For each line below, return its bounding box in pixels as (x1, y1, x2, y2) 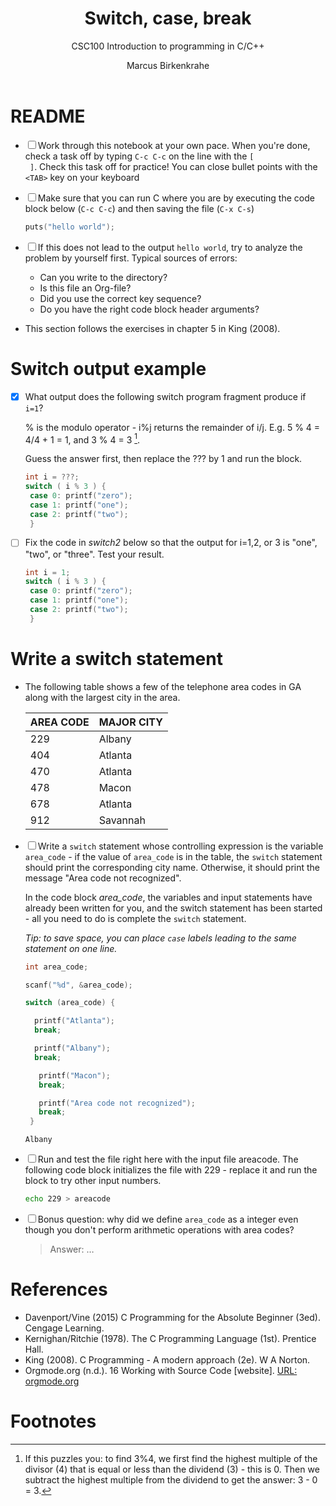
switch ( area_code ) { (24, 998, 116, 1008)
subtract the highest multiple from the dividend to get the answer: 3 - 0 (24, 1473, 318, 1486)
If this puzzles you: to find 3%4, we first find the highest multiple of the (24, 1452, 318, 1464)
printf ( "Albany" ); (34, 1043, 111, 1054)
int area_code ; (24, 962, 89, 972)
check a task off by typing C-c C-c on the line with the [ (24, 150, 255, 162)
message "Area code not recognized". (24, 872, 182, 884)
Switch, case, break (84, 7, 252, 30)
